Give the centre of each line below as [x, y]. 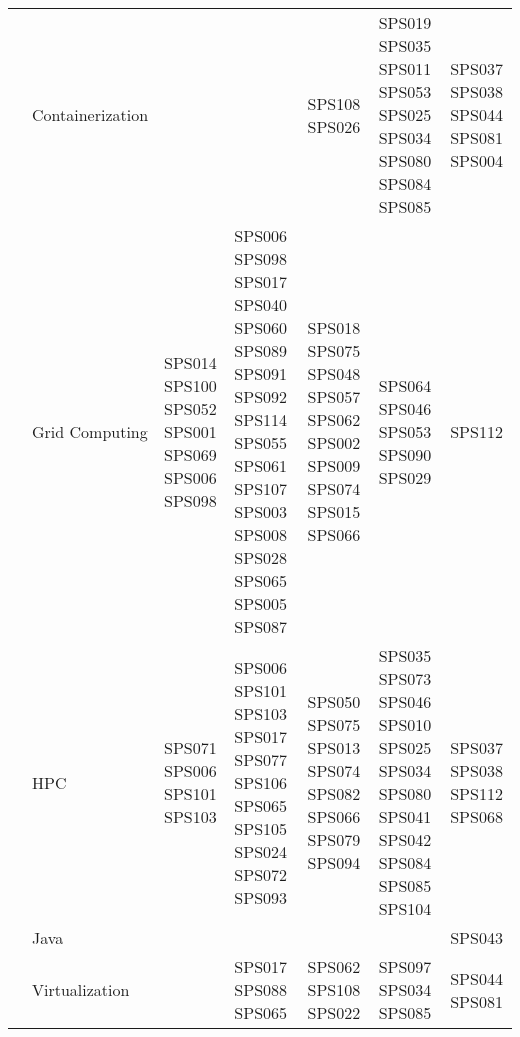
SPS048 [334, 373]
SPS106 [261, 782]
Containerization [90, 114]
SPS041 [405, 816]
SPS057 [334, 396]
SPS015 [334, 511]
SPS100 [190, 385]
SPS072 [261, 874]
